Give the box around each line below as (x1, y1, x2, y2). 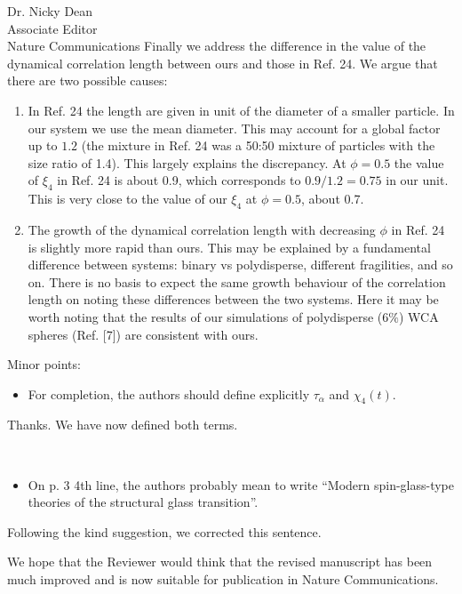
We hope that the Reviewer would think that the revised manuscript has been (7, 552, 433, 571)
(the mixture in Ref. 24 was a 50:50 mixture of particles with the (81, 136, 435, 155)
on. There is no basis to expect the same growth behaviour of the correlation (28, 272, 446, 291)
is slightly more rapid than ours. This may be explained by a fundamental (28, 237, 431, 256)
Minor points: (7, 355, 81, 373)
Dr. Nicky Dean (7, 2, 93, 20)
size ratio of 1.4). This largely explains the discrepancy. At (28, 153, 346, 172)
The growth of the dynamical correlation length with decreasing (28, 220, 376, 238)
